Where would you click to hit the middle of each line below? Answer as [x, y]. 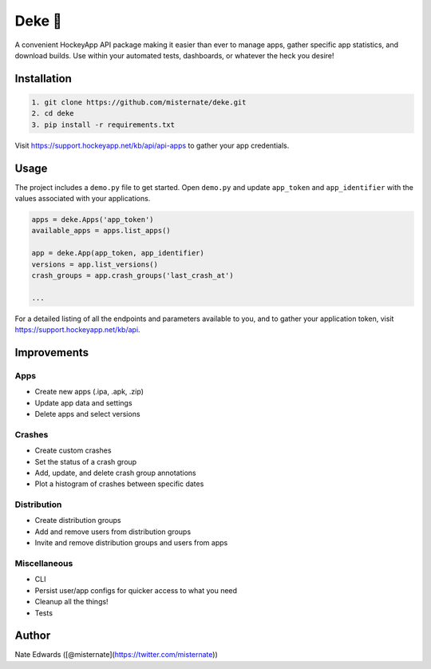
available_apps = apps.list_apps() [101, 231]
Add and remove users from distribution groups [113, 532]
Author [33, 636]
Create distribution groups [78, 521]
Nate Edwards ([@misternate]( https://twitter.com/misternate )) [117, 655]
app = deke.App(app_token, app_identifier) [118, 253]
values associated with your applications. [83, 198]
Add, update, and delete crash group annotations [115, 473]
